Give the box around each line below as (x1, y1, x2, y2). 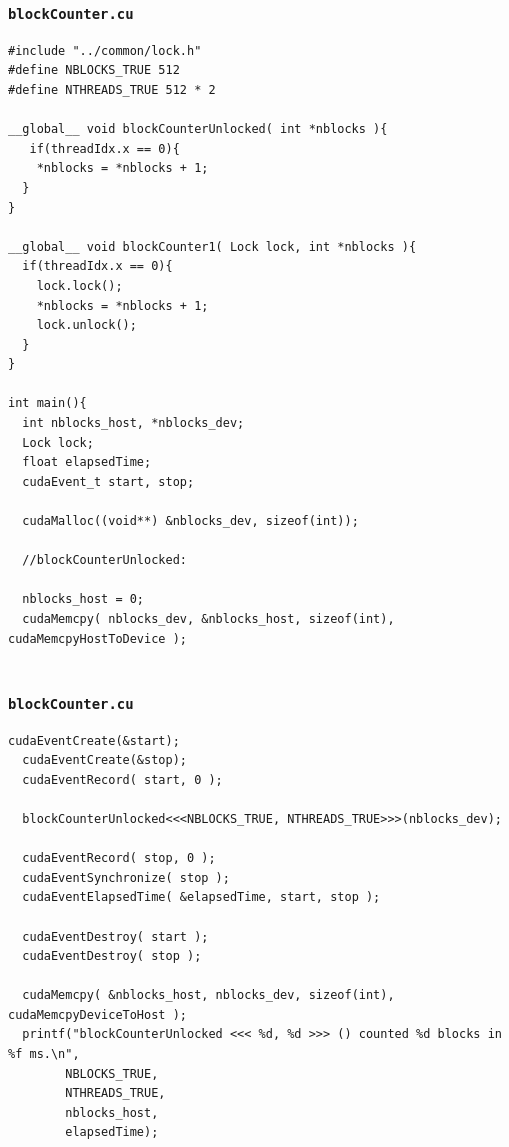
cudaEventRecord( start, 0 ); (22, 772, 223, 787)
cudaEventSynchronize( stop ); (22, 870, 230, 885)
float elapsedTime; (22, 455, 152, 470)
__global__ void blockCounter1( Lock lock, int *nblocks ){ (8, 239, 417, 254)
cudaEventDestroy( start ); (22, 929, 209, 944)
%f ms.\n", (8, 1047, 80, 1062)
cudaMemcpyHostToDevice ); (8, 631, 187, 646)
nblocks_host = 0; (22, 592, 145, 607)
